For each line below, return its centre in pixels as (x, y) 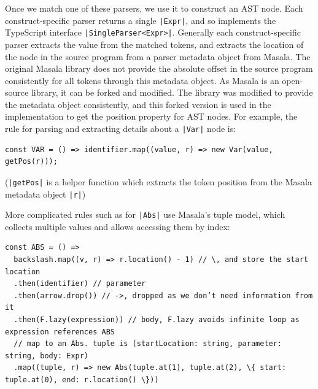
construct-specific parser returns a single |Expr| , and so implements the (141, 20)
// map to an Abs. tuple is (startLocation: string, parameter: (148, 344)
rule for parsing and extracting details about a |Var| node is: (121, 129)
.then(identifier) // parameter (80, 284)
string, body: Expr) (47, 356)
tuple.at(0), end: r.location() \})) (82, 380)
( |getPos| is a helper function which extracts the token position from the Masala (158, 181)
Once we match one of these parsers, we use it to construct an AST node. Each (154, 8)
